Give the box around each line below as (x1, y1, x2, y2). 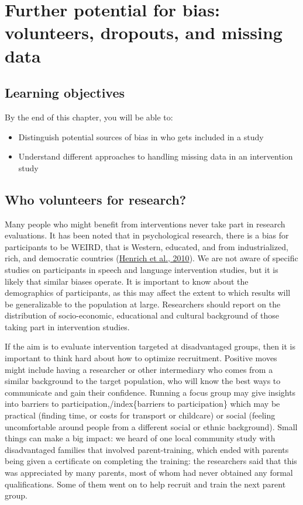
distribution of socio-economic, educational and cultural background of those (5, 309, 280, 321)
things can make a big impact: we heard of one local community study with (5, 432, 276, 444)
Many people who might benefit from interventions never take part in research (5, 217, 285, 230)
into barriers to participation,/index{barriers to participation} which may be (5, 397, 280, 410)
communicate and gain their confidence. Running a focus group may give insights (5, 386, 296, 398)
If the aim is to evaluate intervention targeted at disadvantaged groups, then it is (5, 340, 296, 352)
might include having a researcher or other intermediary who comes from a (5, 363, 273, 375)
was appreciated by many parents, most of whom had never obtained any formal (5, 466, 293, 478)
